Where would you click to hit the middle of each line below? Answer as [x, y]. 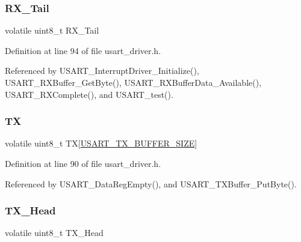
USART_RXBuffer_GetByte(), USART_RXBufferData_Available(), [133, 82]
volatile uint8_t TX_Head [54, 233]
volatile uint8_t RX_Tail [52, 30]
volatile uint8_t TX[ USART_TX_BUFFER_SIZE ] [101, 143]
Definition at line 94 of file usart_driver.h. [83, 50]
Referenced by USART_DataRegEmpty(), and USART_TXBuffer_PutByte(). [151, 183]
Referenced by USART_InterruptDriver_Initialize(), [102, 71]
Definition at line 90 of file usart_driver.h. [83, 163]
